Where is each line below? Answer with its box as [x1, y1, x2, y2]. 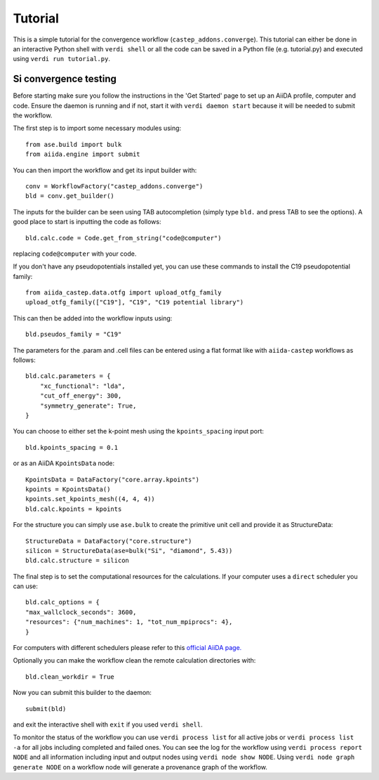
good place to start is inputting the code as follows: [13, 218, 161, 226]
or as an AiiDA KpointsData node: [13, 459, 115, 467]
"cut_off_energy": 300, [39, 392, 122, 400]
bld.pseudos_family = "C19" [25, 330, 122, 339]
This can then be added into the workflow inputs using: [13, 313, 173, 323]
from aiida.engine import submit [25, 150, 140, 158]
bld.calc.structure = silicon [25, 557, 130, 565]
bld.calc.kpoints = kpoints [25, 505, 122, 513]
